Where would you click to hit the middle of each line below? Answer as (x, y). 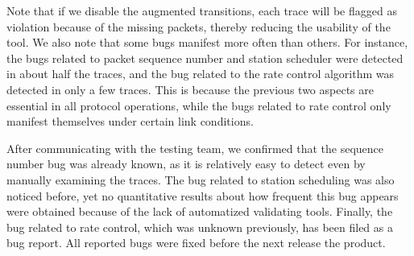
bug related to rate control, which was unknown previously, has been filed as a (200, 227)
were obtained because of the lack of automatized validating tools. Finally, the (200, 211)
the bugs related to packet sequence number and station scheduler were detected (205, 58)
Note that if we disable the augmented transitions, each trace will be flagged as (202, 10)
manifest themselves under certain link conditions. (130, 121)
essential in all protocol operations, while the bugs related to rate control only (199, 105)
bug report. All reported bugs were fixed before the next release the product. (196, 243)
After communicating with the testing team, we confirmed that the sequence (195, 148)
